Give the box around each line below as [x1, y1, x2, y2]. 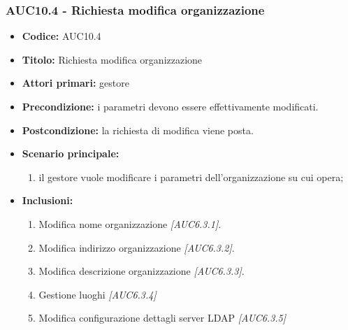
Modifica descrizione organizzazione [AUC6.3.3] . [38, 264, 245, 278]
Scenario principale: [22, 146, 119, 161]
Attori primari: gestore [22, 76, 129, 90]
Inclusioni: [22, 193, 73, 208]
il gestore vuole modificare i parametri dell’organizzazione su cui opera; [38, 169, 344, 184]
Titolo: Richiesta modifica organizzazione [22, 52, 203, 66]
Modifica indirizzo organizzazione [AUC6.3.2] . [38, 240, 235, 254]
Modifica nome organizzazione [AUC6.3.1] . [38, 216, 222, 231]
